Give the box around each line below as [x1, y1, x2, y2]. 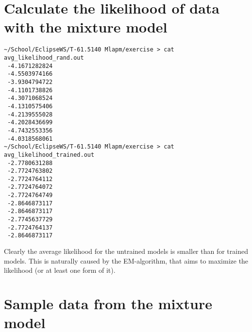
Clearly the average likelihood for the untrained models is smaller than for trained [4, 246, 248, 256]
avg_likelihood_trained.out [4, 151, 95, 158]
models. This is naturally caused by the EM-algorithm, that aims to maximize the [4, 255, 249, 266]
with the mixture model [4, 17, 168, 37]
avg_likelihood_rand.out [4, 54, 84, 61]
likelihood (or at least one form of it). [4, 265, 116, 275]
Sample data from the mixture [4, 294, 212, 314]
